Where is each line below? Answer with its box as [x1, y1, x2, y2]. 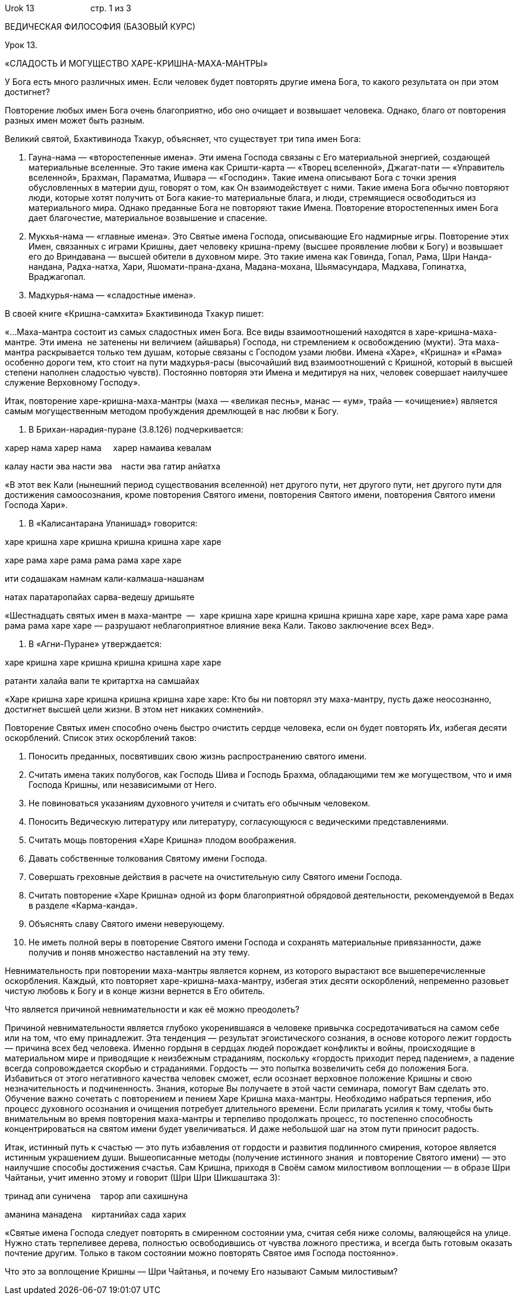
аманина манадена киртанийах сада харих [5, 1209, 186, 1219]
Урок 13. [5, 40, 37, 50]
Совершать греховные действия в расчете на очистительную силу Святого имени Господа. [29, 872, 403, 882]
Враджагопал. [29, 272, 86, 282]
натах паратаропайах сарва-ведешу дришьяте [5, 592, 195, 602]
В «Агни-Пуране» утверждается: [29, 639, 162, 649]
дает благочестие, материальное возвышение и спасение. [29, 213, 268, 223]
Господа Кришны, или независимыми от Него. [29, 780, 217, 790]
